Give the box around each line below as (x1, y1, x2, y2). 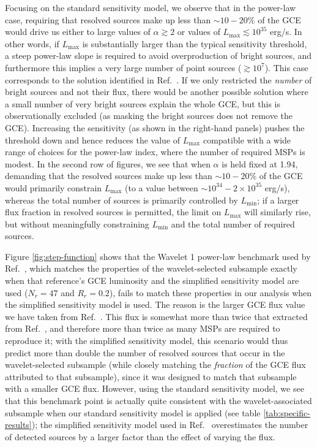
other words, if (5, 37, 59, 50)
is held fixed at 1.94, (222, 157, 298, 170)
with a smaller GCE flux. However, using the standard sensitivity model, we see (5, 382, 304, 395)
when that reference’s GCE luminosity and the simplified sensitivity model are (5, 274, 299, 287)
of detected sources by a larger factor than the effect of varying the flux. (5, 430, 275, 443)
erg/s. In (270, 25, 302, 38)
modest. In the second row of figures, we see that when (5, 157, 211, 170)
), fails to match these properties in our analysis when (109, 286, 312, 299)
